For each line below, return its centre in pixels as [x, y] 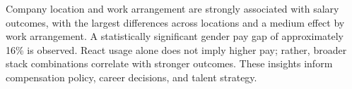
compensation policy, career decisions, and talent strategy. [131, 77]
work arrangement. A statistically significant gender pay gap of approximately [175, 36]
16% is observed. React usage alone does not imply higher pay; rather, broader [176, 49]
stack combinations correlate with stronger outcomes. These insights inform [169, 63]
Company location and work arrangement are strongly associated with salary [172, 8]
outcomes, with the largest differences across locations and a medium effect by [175, 22]
